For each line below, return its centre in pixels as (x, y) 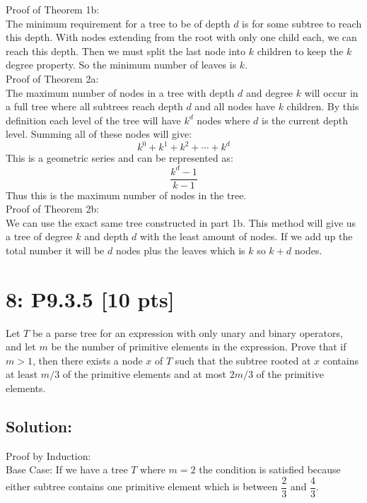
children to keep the (300, 51)
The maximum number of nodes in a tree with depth (120, 92)
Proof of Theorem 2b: (53, 209)
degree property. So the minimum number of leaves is (121, 65)
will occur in (331, 92)
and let (21, 347)
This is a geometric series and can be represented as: (120, 158)
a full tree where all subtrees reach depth (94, 106)
